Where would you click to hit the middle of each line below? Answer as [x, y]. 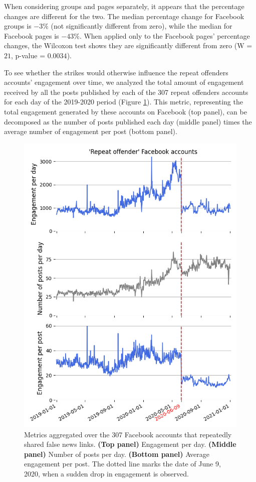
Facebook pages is [32, 35]
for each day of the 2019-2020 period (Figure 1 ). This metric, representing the [123, 102]
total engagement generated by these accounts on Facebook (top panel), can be [125, 111]
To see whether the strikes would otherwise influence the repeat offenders [116, 72]
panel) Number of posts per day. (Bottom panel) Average [117, 454]
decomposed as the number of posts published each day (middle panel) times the [128, 121]
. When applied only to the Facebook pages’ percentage [165, 35]
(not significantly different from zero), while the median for [142, 26]
